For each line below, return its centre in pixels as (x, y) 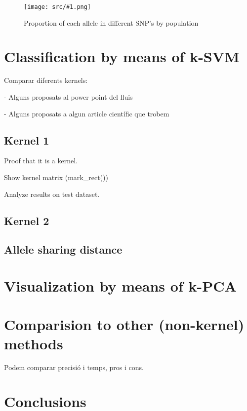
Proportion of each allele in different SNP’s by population (111, 22)
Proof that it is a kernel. (41, 161)
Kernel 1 (27, 140)
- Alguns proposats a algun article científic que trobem (87, 113)
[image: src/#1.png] (58, 7)
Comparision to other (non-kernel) (124, 324)
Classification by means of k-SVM (122, 56)
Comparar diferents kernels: (46, 80)
